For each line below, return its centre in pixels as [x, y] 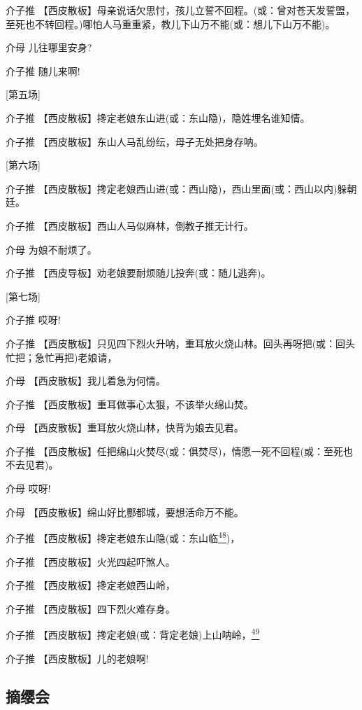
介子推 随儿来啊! [43, 70]
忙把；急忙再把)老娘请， [61, 357]
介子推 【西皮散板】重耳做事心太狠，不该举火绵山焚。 [130, 404]
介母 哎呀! [28, 488]
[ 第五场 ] [23, 94]
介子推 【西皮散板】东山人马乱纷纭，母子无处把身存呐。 [135, 141]
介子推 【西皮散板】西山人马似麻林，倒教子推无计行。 [130, 225]
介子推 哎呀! [33, 320]
